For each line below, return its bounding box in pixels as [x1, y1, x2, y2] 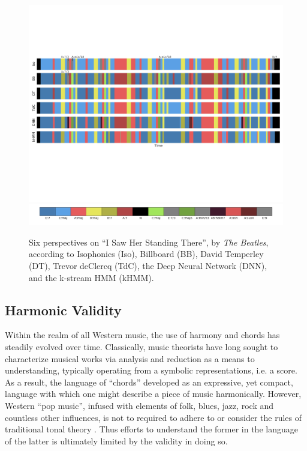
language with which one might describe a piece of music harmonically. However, [5, 387, 302, 400]
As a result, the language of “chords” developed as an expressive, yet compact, [5, 375, 293, 388]
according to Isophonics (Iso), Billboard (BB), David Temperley [29, 247, 264, 260]
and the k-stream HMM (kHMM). [29, 271, 154, 283]
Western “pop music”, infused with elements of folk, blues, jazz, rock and [5, 399, 274, 412]
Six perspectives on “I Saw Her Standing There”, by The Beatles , [29, 235, 269, 248]
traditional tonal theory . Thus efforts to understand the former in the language [5, 423, 298, 435]
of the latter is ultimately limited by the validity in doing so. [5, 434, 228, 447]
